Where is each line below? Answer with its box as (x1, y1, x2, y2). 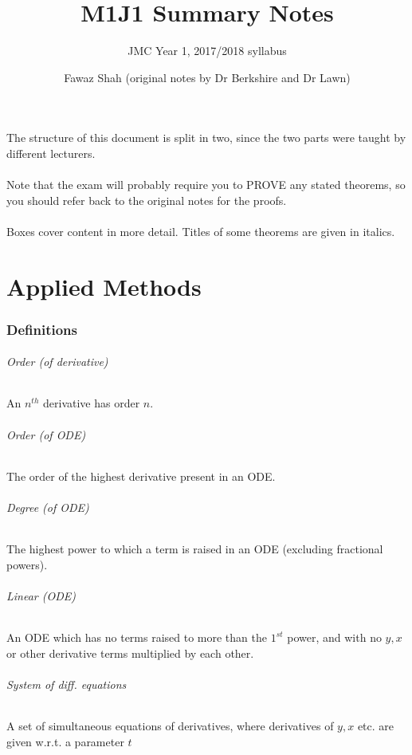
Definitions (6, 319, 77, 339)
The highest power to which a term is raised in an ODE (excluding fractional (6, 541, 383, 557)
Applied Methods (6, 269, 202, 302)
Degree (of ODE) (6, 499, 89, 516)
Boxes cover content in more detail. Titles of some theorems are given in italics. (6, 222, 395, 239)
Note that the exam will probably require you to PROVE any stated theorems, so (6, 176, 406, 193)
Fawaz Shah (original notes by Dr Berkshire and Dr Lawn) (64, 69, 351, 85)
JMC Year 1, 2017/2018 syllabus (128, 42, 287, 59)
